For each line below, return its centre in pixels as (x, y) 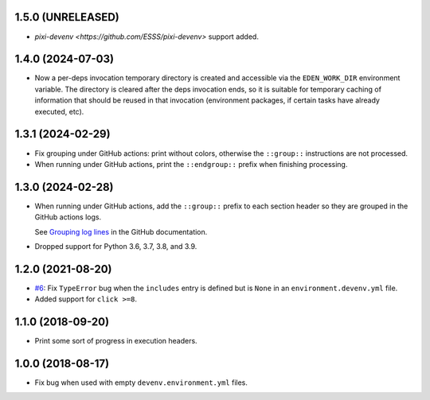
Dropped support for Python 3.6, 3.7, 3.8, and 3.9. (116, 246)
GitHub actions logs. (68, 217)
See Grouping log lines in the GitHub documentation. (121, 231)
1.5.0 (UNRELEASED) (67, 17)
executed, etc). (59, 111)
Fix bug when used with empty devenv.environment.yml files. (141, 383)
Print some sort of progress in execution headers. (116, 341)
